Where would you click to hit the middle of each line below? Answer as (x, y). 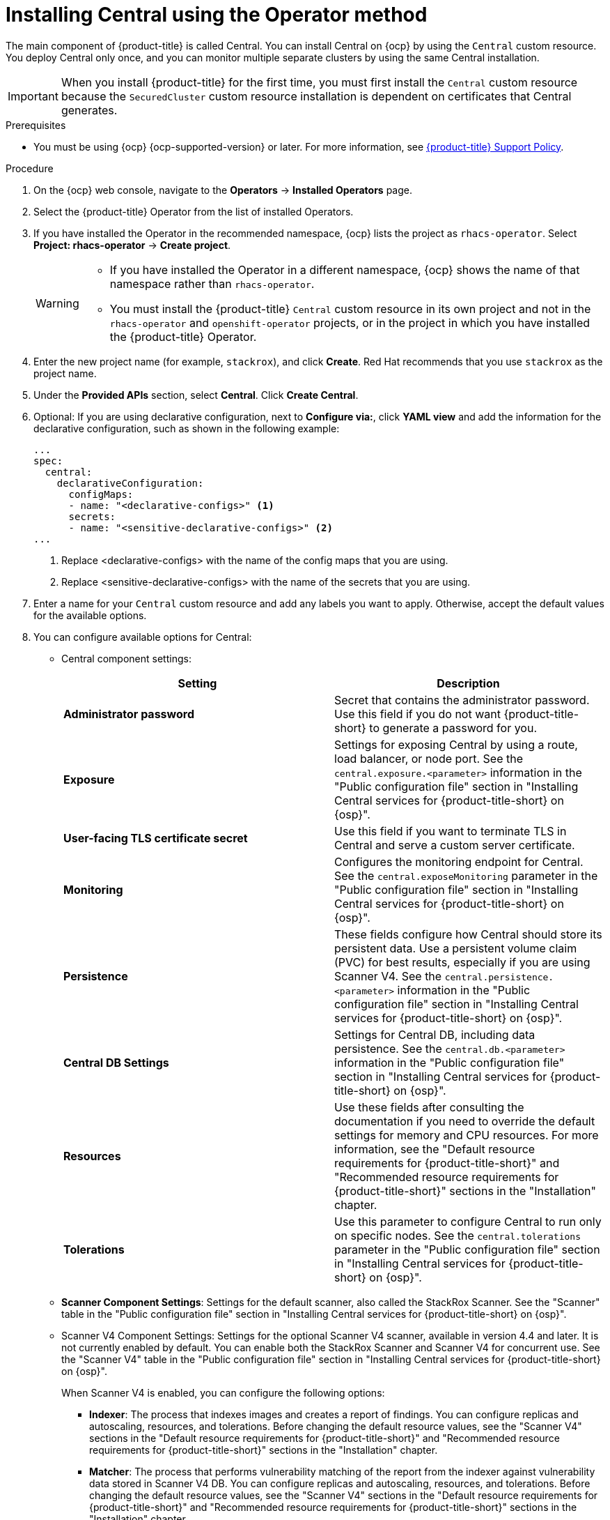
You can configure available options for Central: (143, 637)
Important (33, 96)
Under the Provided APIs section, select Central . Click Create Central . (196, 395)
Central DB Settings (116, 1062)
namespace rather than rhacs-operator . (212, 283)
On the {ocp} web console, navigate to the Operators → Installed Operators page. (223, 190)
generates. (89, 110)
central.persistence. (499, 977)
